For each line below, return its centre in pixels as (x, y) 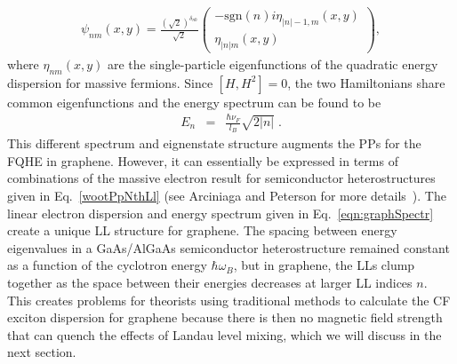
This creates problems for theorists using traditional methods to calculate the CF (229, 300)
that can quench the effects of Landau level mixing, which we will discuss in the (224, 334)
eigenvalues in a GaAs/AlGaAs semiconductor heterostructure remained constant (228, 247)
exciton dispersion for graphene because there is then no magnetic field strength (225, 317)
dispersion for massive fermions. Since (110, 82)
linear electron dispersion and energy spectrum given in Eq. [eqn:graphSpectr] (220, 213)
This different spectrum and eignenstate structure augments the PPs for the (214, 143)
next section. (42, 352)
